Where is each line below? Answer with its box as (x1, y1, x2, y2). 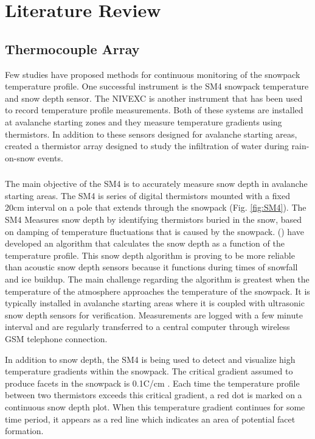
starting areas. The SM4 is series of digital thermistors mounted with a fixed (5, 189, 290, 202)
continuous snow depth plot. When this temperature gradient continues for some (5, 400, 305, 413)
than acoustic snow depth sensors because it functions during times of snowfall (5, 261, 298, 273)
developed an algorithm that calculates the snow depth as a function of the (5, 237, 285, 250)
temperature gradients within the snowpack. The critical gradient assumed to (5, 365, 293, 378)
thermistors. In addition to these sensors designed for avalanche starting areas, (5, 127, 297, 140)
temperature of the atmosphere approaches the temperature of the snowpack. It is (5, 284, 310, 297)
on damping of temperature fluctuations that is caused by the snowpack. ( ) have (5, 225, 304, 237)
